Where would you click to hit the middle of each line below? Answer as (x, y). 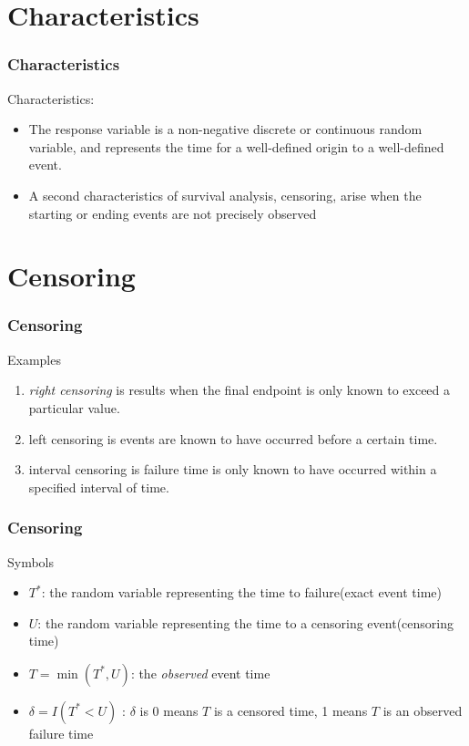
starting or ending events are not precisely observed (173, 213)
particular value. (74, 407)
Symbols (31, 561)
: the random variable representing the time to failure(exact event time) (241, 592)
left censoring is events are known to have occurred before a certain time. (233, 438)
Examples (34, 359)
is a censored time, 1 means (291, 710)
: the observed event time (200, 673)
